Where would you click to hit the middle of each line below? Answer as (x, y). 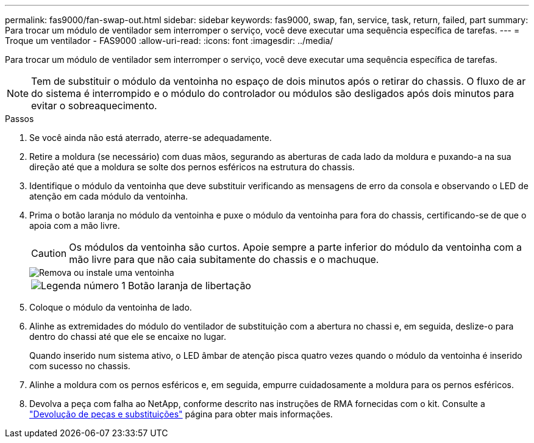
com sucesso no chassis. (80, 366)
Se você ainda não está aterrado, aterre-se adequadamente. (151, 138)
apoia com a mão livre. (75, 225)
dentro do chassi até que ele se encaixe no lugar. (128, 337)
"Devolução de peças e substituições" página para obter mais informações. (181, 414)
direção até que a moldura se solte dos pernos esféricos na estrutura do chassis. (192, 167)
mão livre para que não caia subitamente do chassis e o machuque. (224, 259)
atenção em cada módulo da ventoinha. (109, 196)
